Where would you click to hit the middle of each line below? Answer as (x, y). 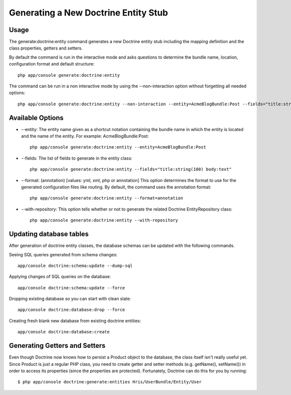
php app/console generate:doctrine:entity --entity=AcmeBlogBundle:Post (118, 147)
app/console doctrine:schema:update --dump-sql (75, 265)
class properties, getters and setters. (46, 48)
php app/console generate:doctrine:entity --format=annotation (106, 198)
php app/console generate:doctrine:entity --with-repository (104, 220)
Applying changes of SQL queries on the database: (60, 277)
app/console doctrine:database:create (64, 332)
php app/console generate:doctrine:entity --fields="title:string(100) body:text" (131, 169)
